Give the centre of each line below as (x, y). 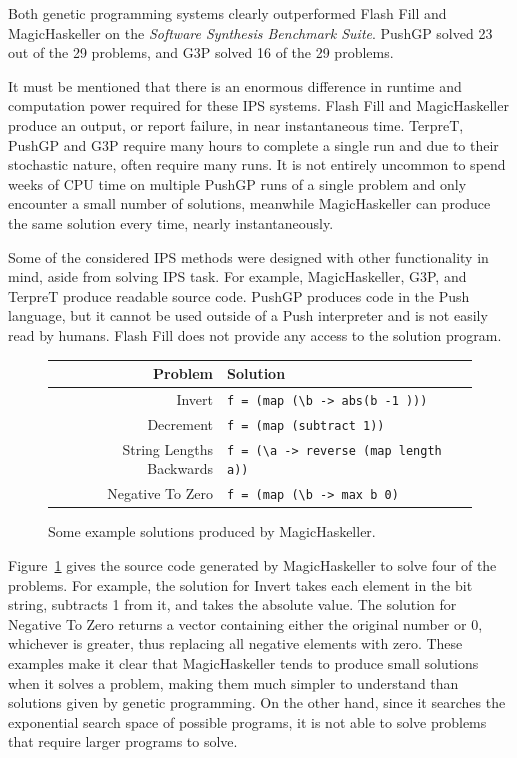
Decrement (180, 423)
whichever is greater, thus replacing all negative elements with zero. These (235, 643)
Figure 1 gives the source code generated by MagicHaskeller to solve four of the (252, 564)
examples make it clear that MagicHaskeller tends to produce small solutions (243, 662)
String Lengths (167, 448)
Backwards (180, 468)
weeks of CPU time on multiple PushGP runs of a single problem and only (237, 183)
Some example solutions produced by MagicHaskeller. (212, 531)
